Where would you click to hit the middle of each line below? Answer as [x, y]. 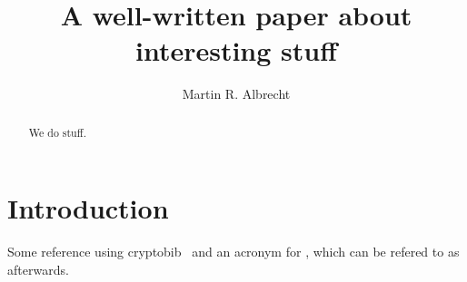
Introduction [88, 208]
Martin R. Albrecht [236, 94]
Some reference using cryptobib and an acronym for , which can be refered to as [233, 252]
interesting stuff [236, 50]
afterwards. [38, 269]
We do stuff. [57, 132]
